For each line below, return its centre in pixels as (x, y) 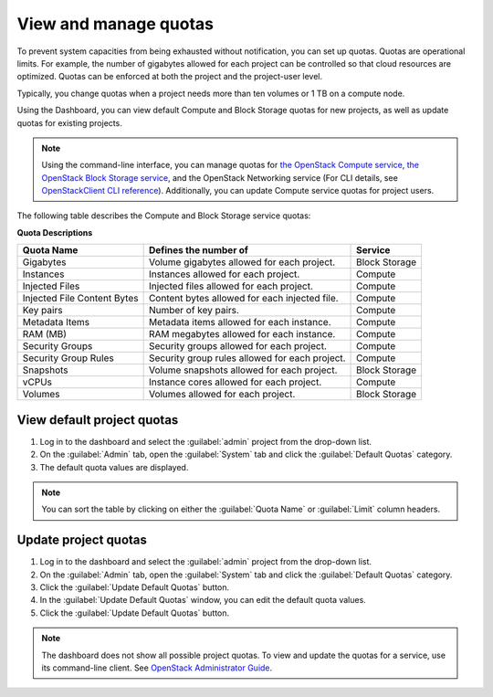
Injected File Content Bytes (80, 299)
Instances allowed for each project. (224, 274)
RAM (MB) (45, 334)
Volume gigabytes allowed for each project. (242, 262)
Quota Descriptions (55, 232)
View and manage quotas (115, 24)
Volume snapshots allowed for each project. (243, 370)
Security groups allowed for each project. (238, 346)
